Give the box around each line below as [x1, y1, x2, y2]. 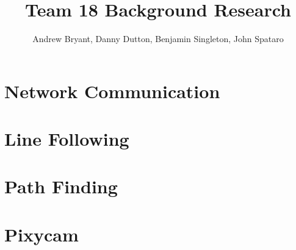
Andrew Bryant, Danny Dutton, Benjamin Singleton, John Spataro [32, 32, 284, 45]
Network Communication [4, 78, 220, 103]
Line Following [4, 126, 129, 151]
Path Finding [4, 174, 118, 199]
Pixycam [4, 221, 79, 246]
